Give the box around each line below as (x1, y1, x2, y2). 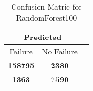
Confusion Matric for (11, 1, 82, 12)
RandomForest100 (16, 12, 77, 23)
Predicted (24, 31, 62, 42)
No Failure (42, 46, 78, 57)
